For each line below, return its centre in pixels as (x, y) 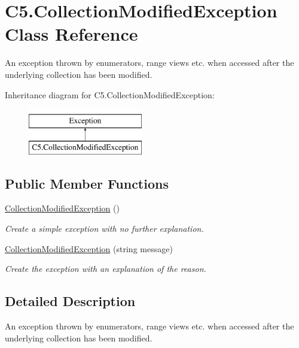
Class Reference (71, 34)
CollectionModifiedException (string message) (89, 248)
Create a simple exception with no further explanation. (104, 229)
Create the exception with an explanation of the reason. (106, 269)
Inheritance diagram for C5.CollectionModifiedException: (110, 94)
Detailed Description (70, 301)
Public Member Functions (87, 183)
